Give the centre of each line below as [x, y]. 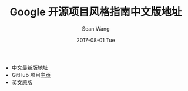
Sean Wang [96, 28]
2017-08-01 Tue [96, 40]
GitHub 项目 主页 [31, 75]
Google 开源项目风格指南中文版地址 [96, 12]
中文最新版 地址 [30, 68]
